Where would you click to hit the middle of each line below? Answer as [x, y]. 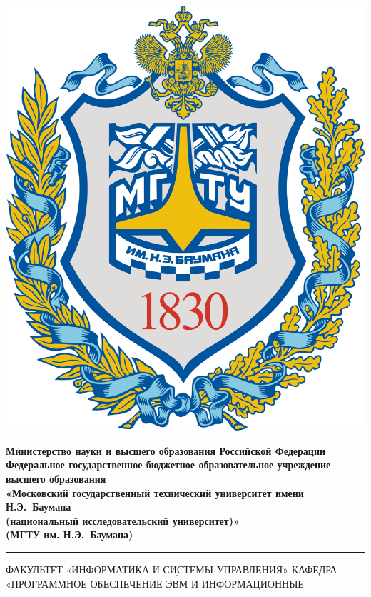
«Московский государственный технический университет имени [155, 492]
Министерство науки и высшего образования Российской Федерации [166, 450]
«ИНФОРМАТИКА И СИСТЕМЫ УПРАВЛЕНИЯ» [177, 571]
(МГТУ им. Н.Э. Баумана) [70, 535]
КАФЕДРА [314, 570]
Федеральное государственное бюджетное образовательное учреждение [168, 465]
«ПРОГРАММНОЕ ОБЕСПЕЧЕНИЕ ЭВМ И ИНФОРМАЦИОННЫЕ [155, 585]
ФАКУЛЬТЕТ [34, 570]
